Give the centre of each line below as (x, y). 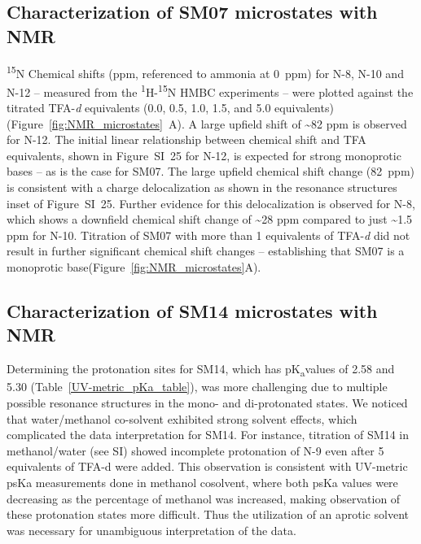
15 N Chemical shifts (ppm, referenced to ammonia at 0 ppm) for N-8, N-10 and (205, 72)
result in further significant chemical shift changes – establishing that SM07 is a (206, 251)
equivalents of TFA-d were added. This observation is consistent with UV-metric (207, 466)
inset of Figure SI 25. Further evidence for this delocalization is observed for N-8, (211, 203)
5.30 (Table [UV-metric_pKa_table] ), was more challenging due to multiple (197, 387)
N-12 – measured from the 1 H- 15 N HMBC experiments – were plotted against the (210, 90)
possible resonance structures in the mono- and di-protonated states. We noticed (207, 402)
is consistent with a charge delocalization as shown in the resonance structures (202, 187)
